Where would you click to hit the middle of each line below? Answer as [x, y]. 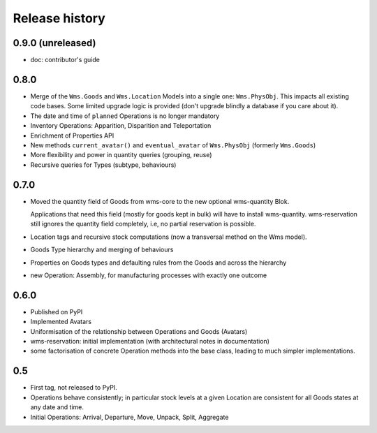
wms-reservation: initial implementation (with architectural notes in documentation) [150, 342]
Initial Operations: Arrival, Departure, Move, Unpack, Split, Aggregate [130, 417]
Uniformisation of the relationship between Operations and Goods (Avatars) [139, 331]
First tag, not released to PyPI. [74, 388]
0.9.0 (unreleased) [54, 43]
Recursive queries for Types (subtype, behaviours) [103, 165]
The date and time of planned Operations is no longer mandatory [125, 116]
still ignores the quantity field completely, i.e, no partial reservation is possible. [143, 224]
